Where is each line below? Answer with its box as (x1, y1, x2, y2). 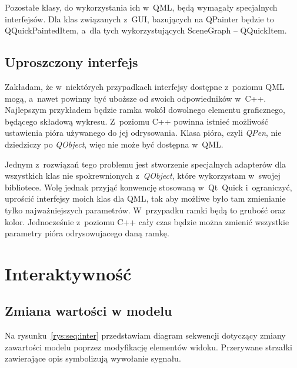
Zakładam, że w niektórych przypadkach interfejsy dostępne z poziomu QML (5, 80, 285, 92)
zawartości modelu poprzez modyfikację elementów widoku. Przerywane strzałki (5, 340, 292, 353)
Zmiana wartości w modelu (5, 302, 172, 320)
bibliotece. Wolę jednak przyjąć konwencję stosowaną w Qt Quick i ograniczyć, (5, 180, 292, 193)
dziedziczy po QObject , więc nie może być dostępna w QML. (5, 138, 223, 150)
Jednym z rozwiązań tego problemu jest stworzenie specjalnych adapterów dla (5, 158, 286, 170)
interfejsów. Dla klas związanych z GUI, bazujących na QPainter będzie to (5, 12, 274, 25)
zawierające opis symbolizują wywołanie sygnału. (5, 352, 181, 364)
